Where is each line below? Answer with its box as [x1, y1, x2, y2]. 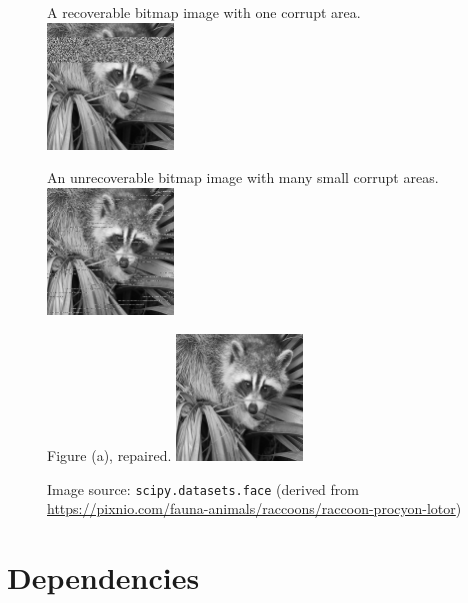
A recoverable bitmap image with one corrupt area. [47, 2, 361, 22]
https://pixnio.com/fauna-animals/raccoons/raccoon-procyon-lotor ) [47, 498, 462, 519]
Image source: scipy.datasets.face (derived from [47, 478, 359, 499]
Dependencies [7, 556, 200, 597]
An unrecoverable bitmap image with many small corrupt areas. [47, 167, 439, 188]
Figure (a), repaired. [47, 444, 172, 465]
